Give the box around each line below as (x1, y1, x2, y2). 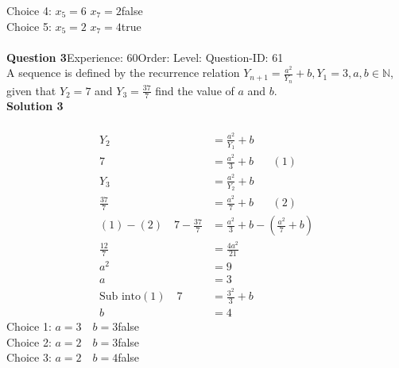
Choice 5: (6, 17, 52, 34)
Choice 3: (6, 349, 52, 366)
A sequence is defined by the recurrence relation (6, 64, 240, 81)
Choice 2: (6, 333, 52, 350)
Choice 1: (6, 318, 52, 335)
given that (6, 82, 56, 98)
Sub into (99, 291, 141, 303)
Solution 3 (6, 98, 64, 114)
